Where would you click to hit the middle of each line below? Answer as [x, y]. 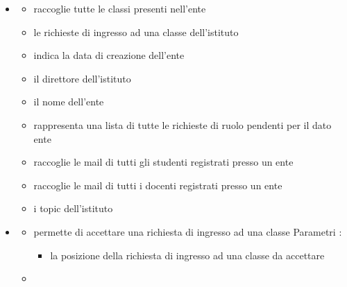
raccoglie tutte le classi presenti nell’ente [120, 8]
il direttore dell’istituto [82, 78]
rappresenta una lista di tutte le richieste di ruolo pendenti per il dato [183, 124]
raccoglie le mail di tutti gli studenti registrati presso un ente [163, 162]
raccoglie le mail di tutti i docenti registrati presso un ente [158, 185]
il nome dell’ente [69, 102]
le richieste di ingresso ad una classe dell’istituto [136, 32]
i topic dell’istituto [73, 208]
